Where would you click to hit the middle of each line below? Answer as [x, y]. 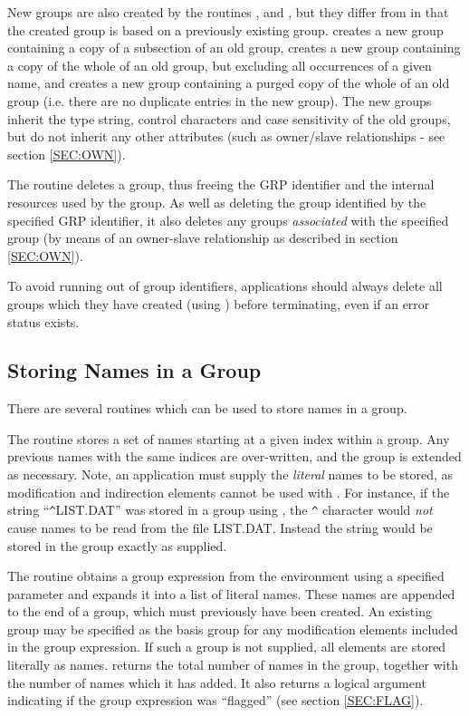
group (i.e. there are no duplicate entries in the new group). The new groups [220, 100]
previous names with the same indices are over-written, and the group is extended [234, 456]
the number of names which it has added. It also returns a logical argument [217, 682]
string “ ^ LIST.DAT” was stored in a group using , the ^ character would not [220, 510]
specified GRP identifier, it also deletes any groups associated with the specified [228, 220]
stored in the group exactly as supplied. [117, 545]
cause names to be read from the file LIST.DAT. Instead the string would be [220, 527]
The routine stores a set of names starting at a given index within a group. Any [229, 438]
